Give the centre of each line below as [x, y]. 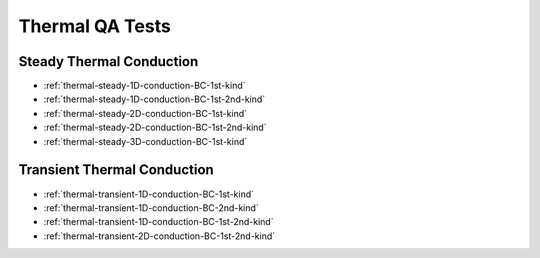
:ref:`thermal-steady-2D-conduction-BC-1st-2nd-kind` [155, 127]
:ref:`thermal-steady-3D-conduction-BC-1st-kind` [145, 141]
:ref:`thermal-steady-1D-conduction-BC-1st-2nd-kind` [154, 99]
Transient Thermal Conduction [116, 170]
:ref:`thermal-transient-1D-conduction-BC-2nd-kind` [151, 207]
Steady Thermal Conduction [108, 61]
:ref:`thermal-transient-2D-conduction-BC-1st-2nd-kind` [159, 236]
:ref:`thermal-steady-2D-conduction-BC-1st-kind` [145, 113]
